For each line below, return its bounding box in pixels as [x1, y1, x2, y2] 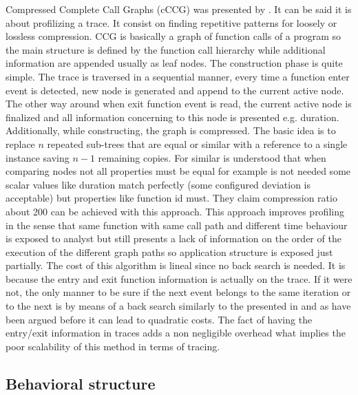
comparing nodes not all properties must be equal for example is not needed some [6, 164, 351, 178]
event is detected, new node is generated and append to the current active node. [6, 83, 344, 97]
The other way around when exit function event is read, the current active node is [6, 96, 352, 111]
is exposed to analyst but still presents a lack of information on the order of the [6, 231, 341, 246]
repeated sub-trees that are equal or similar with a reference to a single [47, 136, 348, 151]
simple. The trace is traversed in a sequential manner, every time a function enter [6, 69, 350, 83]
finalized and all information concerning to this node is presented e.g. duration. [6, 109, 339, 124]
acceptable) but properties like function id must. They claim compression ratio [6, 191, 337, 205]
